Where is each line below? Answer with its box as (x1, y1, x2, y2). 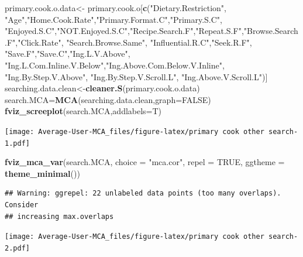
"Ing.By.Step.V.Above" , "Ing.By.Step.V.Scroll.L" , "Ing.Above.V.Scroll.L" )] (5, 70, 268, 83)
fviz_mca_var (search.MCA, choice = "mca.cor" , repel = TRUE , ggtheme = (5, 156, 285, 168)
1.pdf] (5, 139, 30, 148)
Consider (5, 201, 39, 210)
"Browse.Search (243, 25, 298, 37)
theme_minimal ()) (5, 167, 80, 179)
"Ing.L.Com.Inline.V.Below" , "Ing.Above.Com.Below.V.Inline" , (5, 59, 225, 71)
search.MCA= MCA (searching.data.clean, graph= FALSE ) (5, 93, 211, 105)
